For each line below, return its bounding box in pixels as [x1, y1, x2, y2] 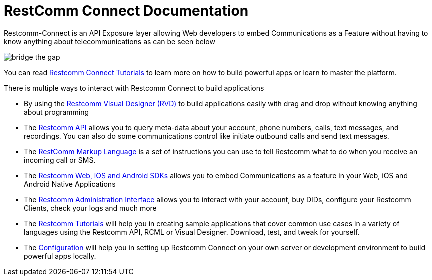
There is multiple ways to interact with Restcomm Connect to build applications [4, 83, 264, 92]
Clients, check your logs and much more [24, 203, 157, 212]
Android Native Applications [24, 179, 116, 188]
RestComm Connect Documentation [4, 2, 249, 19]
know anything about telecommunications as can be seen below [4, 37, 215, 46]
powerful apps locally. [24, 251, 96, 260]
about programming [24, 107, 89, 116]
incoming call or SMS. [24, 155, 96, 164]
